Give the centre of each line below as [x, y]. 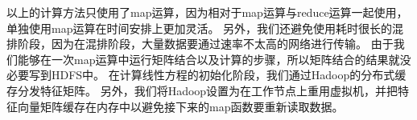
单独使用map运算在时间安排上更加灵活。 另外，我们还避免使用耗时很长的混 [205, 28]
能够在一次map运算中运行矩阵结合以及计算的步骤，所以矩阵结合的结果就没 [214, 59]
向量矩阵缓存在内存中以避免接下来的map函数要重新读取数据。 [180, 106]
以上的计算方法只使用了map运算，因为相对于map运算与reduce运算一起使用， [207, 12]
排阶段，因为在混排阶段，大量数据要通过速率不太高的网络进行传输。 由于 [200, 44]
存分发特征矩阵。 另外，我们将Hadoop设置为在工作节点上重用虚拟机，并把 [202, 90]
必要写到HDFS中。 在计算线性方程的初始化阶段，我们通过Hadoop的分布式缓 [206, 75]
